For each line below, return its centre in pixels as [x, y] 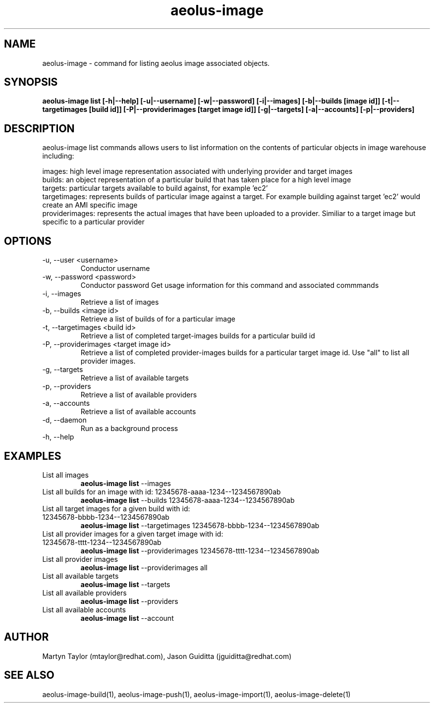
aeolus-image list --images [126, 483]
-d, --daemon [64, 420]
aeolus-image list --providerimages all [144, 567]
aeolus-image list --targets [125, 584]
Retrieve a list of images [120, 302]
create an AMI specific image [90, 205]
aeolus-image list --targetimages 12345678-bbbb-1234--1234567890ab [200, 525]
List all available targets [81, 576]
